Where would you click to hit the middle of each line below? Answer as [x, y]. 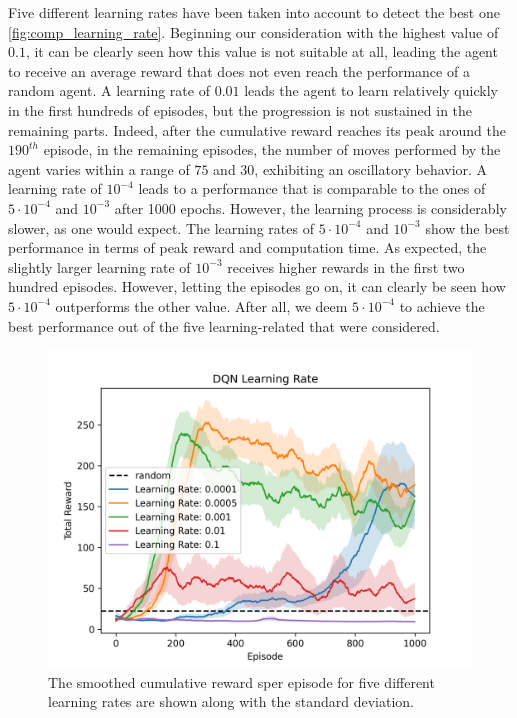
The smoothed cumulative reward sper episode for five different [241, 681]
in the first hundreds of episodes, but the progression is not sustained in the [240, 109]
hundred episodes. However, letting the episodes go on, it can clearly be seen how [257, 286]
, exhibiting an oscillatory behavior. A [371, 168]
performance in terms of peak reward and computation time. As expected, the [247, 247]
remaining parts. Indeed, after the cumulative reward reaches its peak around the [257, 129]
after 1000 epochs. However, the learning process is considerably [310, 207]
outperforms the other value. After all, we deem [201, 305]
